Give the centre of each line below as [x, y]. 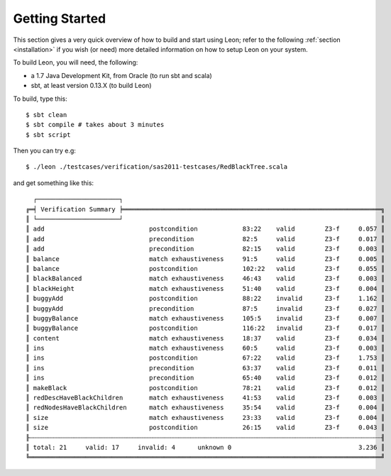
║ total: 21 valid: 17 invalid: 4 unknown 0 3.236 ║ [205, 447]
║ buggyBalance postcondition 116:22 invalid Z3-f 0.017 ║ [205, 328]
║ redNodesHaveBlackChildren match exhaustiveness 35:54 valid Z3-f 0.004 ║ [205, 408]
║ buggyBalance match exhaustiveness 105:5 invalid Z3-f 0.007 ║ [205, 318]
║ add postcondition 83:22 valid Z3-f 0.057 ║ [205, 229]
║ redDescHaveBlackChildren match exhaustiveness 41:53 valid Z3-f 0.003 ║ [205, 398]
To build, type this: [40, 99]
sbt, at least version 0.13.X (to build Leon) [91, 86]
